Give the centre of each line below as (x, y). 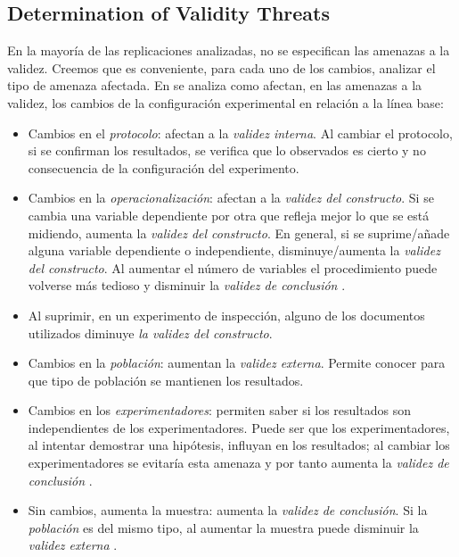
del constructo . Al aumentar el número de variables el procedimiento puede (233, 267)
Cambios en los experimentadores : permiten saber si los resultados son (219, 410)
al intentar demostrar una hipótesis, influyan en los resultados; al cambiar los (239, 445)
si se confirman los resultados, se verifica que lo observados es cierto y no (227, 150)
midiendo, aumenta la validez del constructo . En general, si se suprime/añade (239, 233)
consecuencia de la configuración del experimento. (164, 167)
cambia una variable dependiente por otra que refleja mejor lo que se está (229, 215)
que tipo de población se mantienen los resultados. (166, 380)
